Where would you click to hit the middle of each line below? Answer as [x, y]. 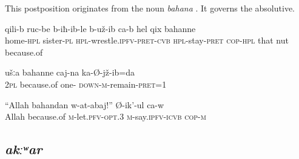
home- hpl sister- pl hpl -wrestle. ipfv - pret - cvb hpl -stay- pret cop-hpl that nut [147, 40]
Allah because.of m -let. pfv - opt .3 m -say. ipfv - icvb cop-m [106, 116]
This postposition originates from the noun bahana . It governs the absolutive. [150, 8]
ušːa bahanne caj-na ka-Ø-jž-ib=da [70, 72]
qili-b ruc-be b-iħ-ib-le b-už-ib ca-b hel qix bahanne [100, 28]
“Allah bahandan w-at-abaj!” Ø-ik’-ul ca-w [85, 104]
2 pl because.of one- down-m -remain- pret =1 [86, 84]
